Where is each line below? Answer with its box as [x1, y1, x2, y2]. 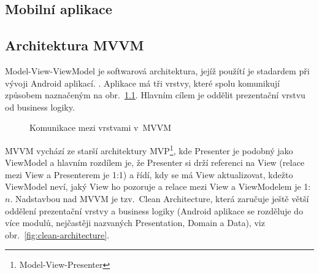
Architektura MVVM [5, 36, 144, 55]
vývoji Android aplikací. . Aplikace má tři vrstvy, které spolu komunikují [5, 76, 280, 89]
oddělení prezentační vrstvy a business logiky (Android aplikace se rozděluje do [5, 204, 303, 217]
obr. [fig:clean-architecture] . [5, 228, 110, 241]
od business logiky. [5, 100, 75, 113]
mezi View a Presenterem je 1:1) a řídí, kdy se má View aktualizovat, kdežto [5, 168, 293, 181]
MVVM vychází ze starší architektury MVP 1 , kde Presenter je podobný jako [5, 142, 293, 157]
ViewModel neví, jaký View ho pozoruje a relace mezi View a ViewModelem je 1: [5, 180, 311, 193]
